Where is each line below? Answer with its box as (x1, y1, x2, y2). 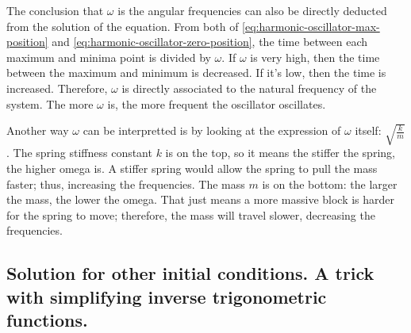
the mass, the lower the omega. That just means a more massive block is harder (6, 191, 395, 208)
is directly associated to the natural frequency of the (121, 79, 377, 96)
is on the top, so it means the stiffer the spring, (165, 144, 395, 161)
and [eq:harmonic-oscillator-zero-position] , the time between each (52, 33, 367, 50)
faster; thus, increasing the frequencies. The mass (6, 175, 245, 192)
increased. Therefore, (6, 79, 108, 96)
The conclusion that (6, 2, 104, 18)
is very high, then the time (250, 48, 380, 65)
